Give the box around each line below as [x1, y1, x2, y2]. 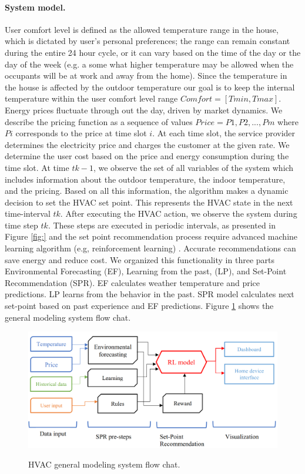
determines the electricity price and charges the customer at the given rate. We [5, 138, 290, 150]
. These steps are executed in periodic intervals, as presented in [48, 218, 276, 231]
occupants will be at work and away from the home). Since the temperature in [5, 69, 287, 82]
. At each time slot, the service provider [152, 127, 296, 139]
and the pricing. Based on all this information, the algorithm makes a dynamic [5, 184, 289, 197]
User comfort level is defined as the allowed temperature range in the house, [5, 23, 279, 35]
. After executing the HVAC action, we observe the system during [60, 207, 297, 220]
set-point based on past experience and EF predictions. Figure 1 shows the [5, 300, 274, 312]
